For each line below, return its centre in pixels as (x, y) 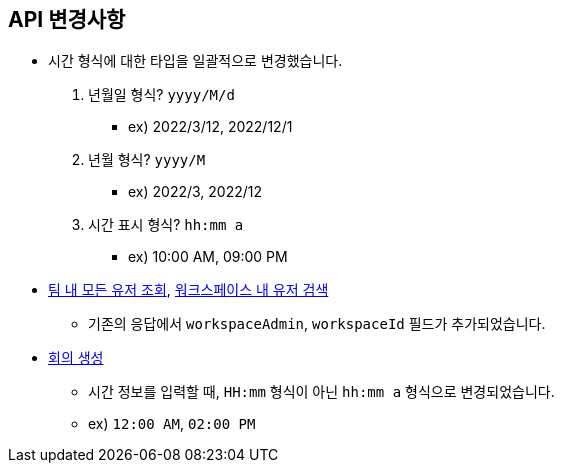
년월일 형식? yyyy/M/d (161, 95)
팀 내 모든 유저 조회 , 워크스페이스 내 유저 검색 (188, 290)
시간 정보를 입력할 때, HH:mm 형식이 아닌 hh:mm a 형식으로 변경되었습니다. (321, 392)
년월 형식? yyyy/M (147, 160)
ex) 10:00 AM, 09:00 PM (208, 257)
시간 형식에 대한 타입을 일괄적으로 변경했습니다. (195, 61)
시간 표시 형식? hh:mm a (166, 225)
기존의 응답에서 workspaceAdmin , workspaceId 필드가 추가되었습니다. (317, 324)
